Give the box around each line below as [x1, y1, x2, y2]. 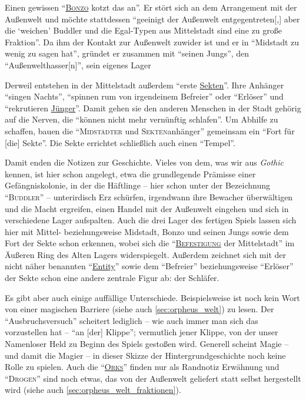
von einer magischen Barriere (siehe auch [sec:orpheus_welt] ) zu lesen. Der [5, 303, 274, 315]
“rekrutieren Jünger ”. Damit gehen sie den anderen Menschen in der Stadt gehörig [5, 101, 301, 114]
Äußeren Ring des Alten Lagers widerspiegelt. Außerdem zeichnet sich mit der [5, 248, 287, 260]
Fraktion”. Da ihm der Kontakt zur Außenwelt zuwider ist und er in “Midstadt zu [5, 35, 300, 48]
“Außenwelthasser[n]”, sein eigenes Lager [5, 58, 151, 71]
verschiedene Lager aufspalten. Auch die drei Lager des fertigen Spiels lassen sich [5, 214, 297, 226]
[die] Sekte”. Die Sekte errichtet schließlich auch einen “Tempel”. [5, 136, 235, 148]
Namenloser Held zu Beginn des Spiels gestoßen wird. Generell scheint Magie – [5, 338, 289, 350]
